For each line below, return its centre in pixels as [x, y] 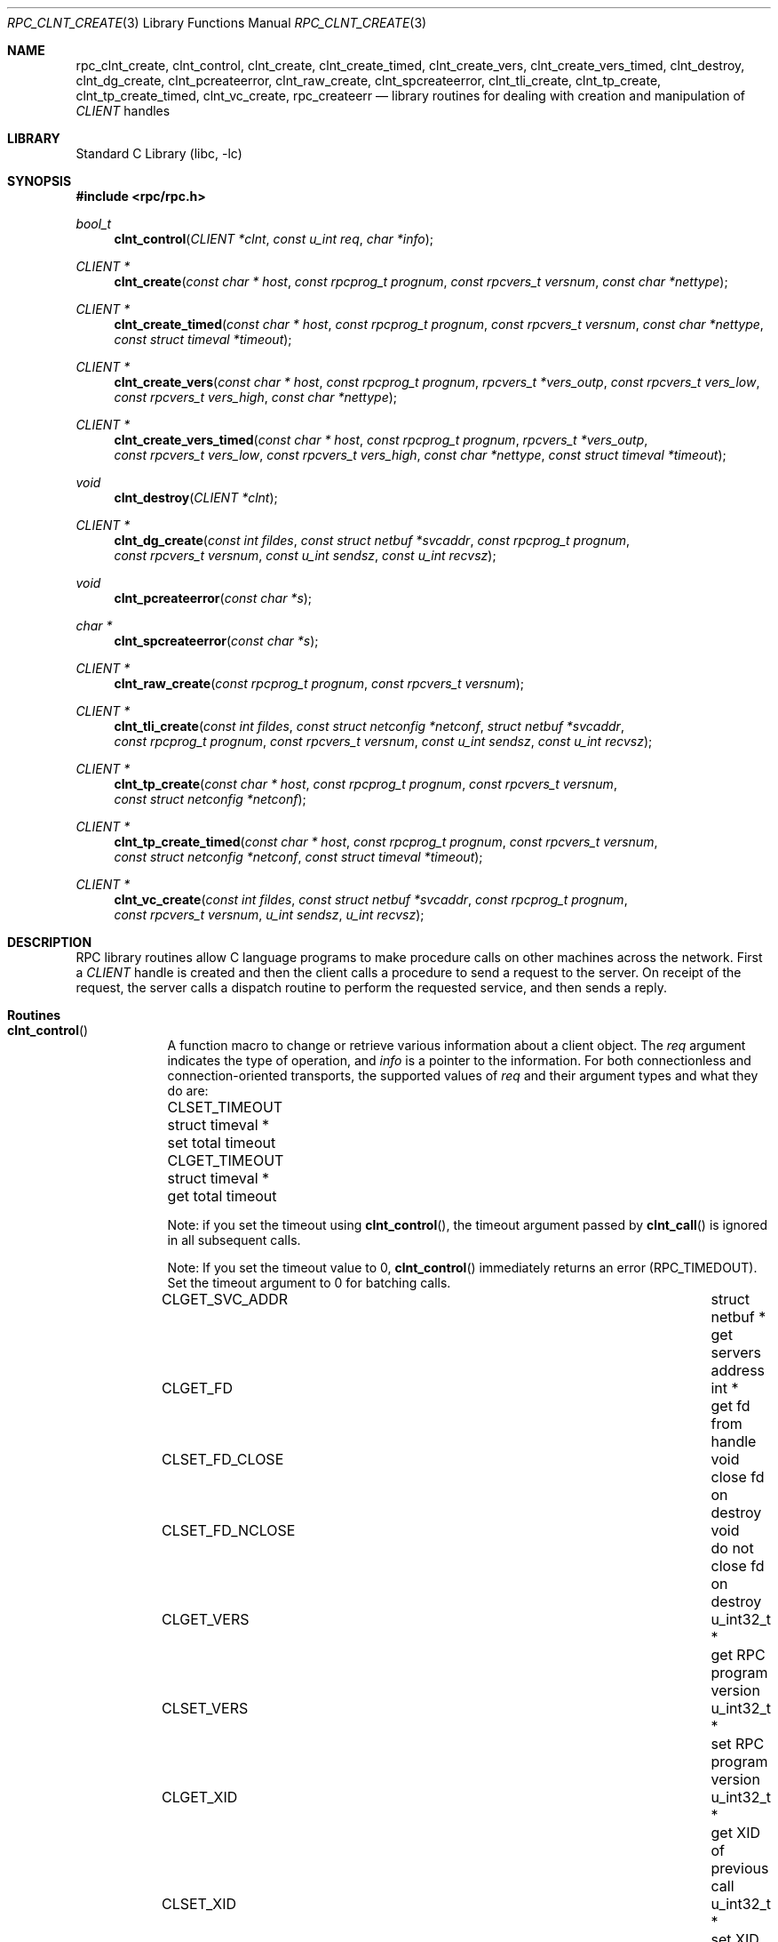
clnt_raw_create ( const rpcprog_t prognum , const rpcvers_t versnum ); [319, 683]
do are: [188, 1091]
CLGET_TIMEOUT [226, 1160]
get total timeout [222, 1196]
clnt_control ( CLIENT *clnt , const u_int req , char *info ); [274, 239]
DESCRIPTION [50, 942]
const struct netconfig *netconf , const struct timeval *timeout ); [298, 857]
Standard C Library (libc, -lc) [159, 153]
